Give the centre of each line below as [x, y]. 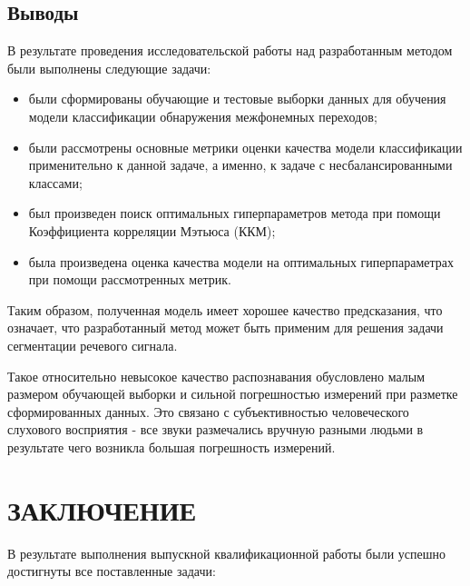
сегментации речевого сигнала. [93, 345]
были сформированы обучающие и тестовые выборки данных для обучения [237, 99]
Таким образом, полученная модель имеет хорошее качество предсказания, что [225, 309]
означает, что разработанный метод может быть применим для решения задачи [225, 328]
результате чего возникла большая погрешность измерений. [171, 447]
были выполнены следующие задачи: [109, 68]
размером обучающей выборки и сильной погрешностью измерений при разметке [233, 394]
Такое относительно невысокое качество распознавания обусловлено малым [216, 376]
